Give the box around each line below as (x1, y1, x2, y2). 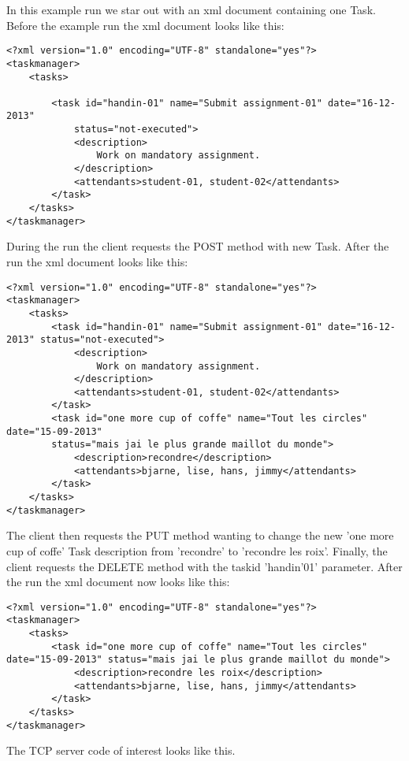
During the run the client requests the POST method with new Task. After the (6, 238, 389, 254)
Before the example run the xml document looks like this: (6, 17, 284, 33)
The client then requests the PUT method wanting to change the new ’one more (6, 527, 394, 544)
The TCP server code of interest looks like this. (6, 742, 236, 759)
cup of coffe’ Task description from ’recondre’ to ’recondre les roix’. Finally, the (6, 542, 388, 559)
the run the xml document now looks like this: (6, 574, 230, 590)
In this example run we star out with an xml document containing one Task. (6, 2, 376, 17)
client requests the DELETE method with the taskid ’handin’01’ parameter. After (6, 558, 403, 574)
